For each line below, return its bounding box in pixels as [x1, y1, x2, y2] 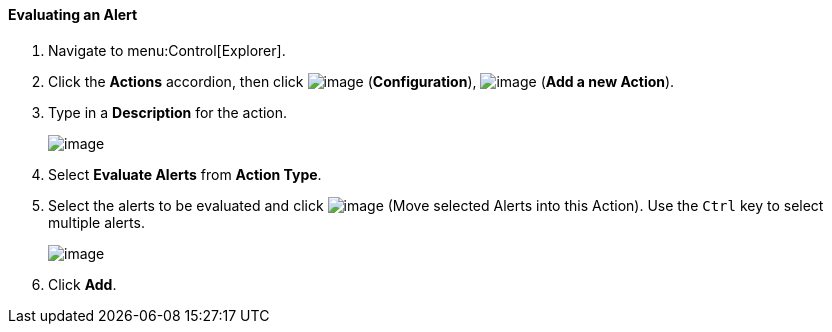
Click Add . [48, 275, 117, 293]
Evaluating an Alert [8, 6, 138, 23]
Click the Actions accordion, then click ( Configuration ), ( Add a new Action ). [48, 72, 675, 90]
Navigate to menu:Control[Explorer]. [48, 41, 286, 59]
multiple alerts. [48, 213, 145, 231]
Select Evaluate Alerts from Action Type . [48, 165, 322, 183]
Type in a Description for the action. [48, 103, 288, 121]
